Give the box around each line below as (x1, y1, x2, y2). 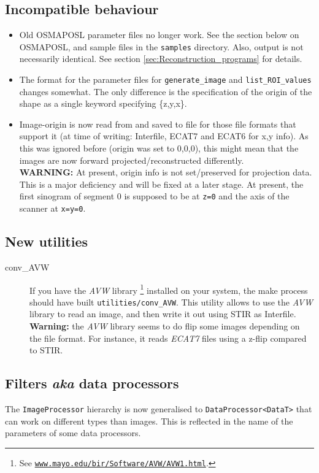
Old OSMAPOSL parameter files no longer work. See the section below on (19, 28, 299, 41)
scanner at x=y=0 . (19, 202, 86, 215)
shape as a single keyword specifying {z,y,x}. (19, 97, 187, 110)
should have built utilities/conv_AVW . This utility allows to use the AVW (29, 295, 313, 308)
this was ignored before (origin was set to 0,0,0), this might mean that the (19, 142, 299, 155)
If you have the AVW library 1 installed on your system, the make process (29, 282, 308, 296)
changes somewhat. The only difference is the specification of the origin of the (19, 85, 312, 98)
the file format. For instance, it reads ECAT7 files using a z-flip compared (29, 331, 307, 344)
